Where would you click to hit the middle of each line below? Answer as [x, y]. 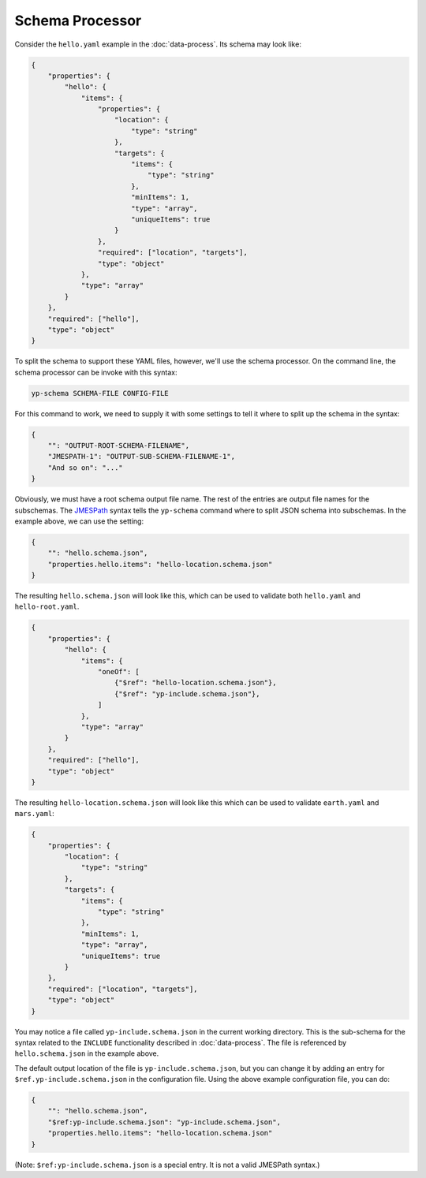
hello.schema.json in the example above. [87, 1053]
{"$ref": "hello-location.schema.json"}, [196, 683]
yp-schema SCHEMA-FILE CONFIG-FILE [100, 393]
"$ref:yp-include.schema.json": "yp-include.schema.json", [164, 1122]
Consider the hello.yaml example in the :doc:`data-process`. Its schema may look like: [158, 44]
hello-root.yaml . [47, 606]
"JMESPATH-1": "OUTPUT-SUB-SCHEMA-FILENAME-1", [142, 457]
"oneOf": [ [118, 672]
